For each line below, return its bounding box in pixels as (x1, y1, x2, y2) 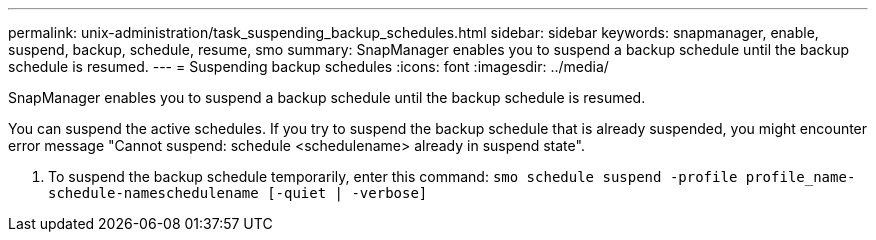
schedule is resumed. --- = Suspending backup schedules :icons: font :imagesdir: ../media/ (8, 58, 609, 75)
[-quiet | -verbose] (267, 185, 428, 201)
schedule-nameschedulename (48, 185, 259, 201)
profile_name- (745, 169, 856, 185)
